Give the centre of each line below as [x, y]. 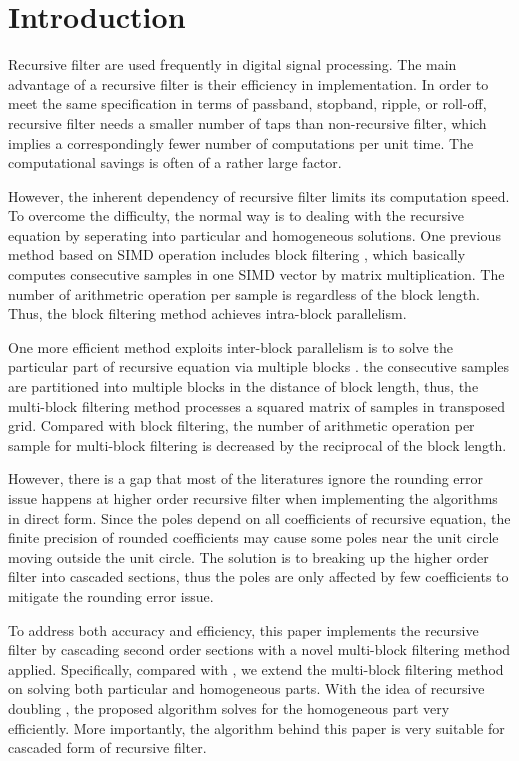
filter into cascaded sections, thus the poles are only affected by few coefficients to [258, 576]
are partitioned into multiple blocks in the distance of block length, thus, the [243, 386]
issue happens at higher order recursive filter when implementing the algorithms [253, 498]
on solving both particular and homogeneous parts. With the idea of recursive [246, 688]
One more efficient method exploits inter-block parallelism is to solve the [230, 346]
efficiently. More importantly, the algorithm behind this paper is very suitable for [256, 727]
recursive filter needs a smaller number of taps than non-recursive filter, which [247, 122]
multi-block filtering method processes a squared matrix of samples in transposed [257, 405]
